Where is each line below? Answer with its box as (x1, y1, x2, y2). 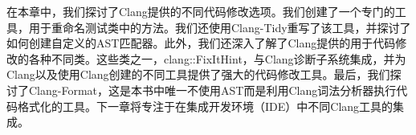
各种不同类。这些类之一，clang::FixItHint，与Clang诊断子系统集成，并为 (28, 50, 406, 67)
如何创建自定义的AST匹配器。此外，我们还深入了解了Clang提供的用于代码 (6, 35, 396, 51)
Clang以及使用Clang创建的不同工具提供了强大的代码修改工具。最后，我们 (6, 66, 390, 83)
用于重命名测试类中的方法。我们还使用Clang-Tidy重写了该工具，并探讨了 (28, 18, 411, 35)
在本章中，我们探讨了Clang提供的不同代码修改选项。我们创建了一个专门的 (6, 3, 395, 19)
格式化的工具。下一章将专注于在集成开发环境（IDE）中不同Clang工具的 (17, 97, 394, 114)
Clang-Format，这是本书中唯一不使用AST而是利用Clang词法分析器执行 (28, 81, 397, 98)
